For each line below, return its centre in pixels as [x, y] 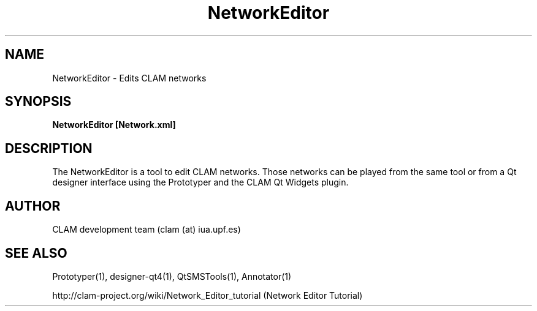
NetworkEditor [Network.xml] [114, 125]
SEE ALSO [36, 253]
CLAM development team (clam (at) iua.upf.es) [147, 230]
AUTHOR [33, 206]
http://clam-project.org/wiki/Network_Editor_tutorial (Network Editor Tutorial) [208, 295]
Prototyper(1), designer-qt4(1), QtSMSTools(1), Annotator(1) [172, 276]
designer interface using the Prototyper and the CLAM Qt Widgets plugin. [200, 182]
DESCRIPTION [49, 148]
